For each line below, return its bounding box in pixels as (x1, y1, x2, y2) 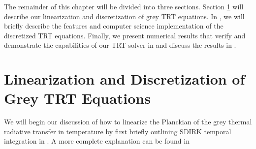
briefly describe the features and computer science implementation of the (4, 21, 224, 31)
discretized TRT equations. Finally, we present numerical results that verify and (4, 30, 246, 40)
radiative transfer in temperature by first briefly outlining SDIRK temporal (4, 126, 231, 136)
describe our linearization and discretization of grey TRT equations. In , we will (4, 11, 245, 21)
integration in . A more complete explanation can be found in (4, 136, 190, 146)
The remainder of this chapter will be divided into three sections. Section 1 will (4, 1, 244, 11)
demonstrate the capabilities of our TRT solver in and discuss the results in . (4, 40, 236, 50)
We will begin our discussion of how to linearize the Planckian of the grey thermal (4, 117, 252, 127)
